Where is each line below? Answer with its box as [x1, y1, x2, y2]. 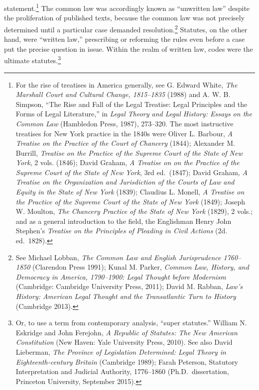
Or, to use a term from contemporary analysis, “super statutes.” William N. [15, 317, 247, 328]
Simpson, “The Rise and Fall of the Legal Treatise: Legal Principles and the [15, 98, 248, 109]
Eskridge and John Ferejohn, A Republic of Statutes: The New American [15, 327, 238, 337]
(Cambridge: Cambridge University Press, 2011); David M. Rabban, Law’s [15, 281, 243, 292]
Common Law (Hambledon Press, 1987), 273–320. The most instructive [15, 118, 234, 128]
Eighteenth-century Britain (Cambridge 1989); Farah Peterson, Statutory [15, 356, 239, 367]
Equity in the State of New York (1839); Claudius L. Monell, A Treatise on [15, 187, 245, 197]
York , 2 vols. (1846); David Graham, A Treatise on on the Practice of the [15, 157, 240, 168]
